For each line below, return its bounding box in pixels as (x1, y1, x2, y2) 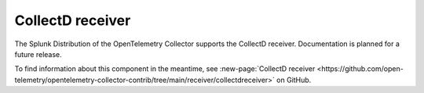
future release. (14, 49, 62, 59)
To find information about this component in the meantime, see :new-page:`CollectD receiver (14, 64, 316, 73)
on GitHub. (276, 75, 312, 84)
